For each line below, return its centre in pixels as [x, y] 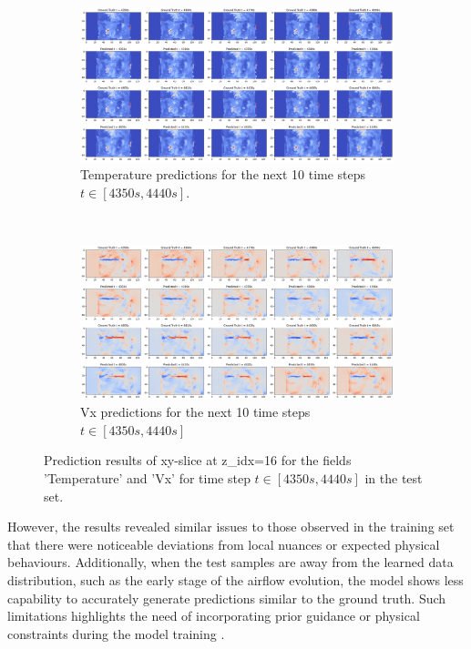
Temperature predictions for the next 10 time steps [223, 174]
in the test [394, 478]
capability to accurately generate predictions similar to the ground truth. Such [227, 598]
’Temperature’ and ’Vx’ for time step [147, 478]
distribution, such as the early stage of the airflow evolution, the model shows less [235, 580]
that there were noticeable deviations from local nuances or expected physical [224, 544]
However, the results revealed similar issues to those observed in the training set [231, 527]
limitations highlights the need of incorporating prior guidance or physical [214, 616]
